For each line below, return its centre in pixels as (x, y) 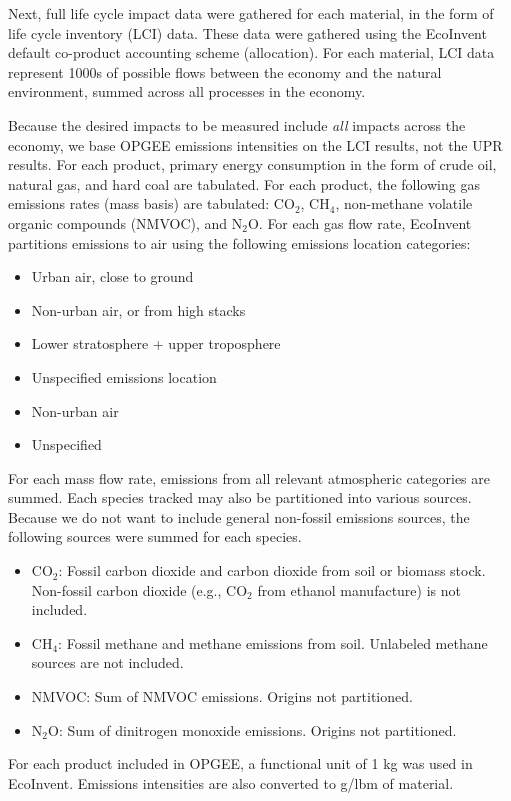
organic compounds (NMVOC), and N (125, 222)
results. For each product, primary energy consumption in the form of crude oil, (252, 164)
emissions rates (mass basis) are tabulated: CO (151, 203)
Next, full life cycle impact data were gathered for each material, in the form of (251, 13)
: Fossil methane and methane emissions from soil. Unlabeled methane (273, 642)
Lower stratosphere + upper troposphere (156, 343)
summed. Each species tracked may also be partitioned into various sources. (240, 497)
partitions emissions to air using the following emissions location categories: (239, 242)
